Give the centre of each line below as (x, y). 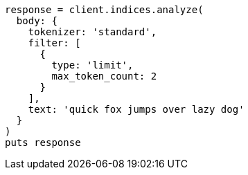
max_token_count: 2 (104, 76)
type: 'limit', (92, 65)
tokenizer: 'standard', (92, 32)
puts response (43, 142)
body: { (37, 21)
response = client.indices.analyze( (104, 10)
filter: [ (54, 43)
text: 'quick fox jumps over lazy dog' (136, 109)
